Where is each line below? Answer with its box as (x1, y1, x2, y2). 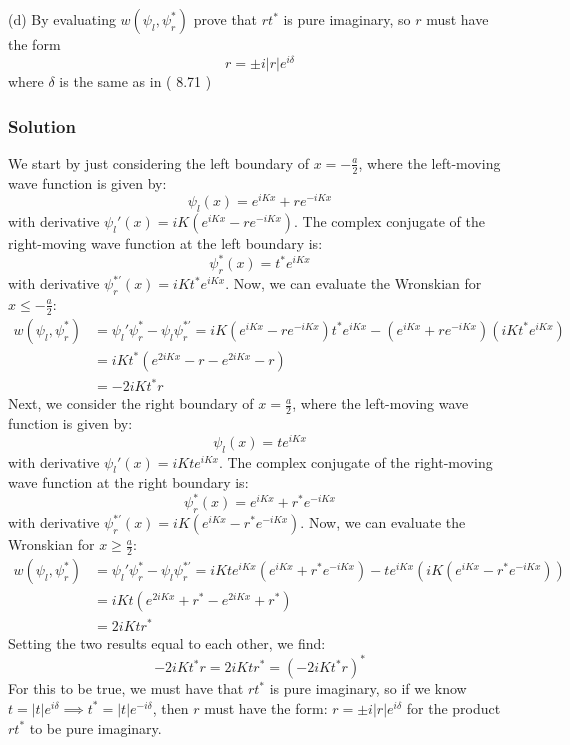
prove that (193, 9, 258, 30)
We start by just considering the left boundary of (8, 152, 309, 173)
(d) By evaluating (8, 9, 116, 30)
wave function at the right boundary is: (8, 472, 249, 493)
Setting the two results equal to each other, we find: (8, 633, 326, 654)
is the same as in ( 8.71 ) (59, 71, 212, 92)
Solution (8, 113, 76, 138)
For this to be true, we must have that (8, 678, 244, 699)
